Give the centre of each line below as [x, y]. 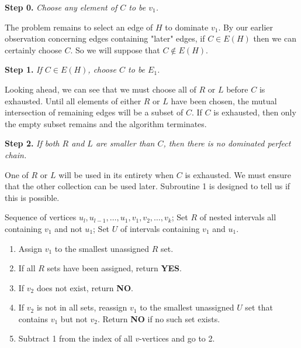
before [237, 89]
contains [33, 318]
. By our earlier [246, 27]
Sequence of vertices [41, 217]
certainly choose [33, 50]
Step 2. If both [32, 143]
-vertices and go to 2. [177, 338]
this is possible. [32, 197]
